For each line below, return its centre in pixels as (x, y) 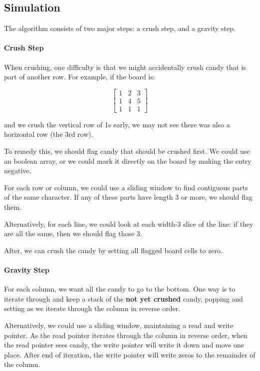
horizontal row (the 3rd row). (49, 134)
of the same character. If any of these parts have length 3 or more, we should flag (128, 197)
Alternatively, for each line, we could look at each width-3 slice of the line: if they (129, 223)
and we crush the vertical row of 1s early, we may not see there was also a (117, 124)
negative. (18, 171)
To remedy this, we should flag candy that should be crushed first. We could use (127, 151)
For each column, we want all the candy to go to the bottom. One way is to (120, 289)
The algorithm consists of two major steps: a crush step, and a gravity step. (120, 28)
